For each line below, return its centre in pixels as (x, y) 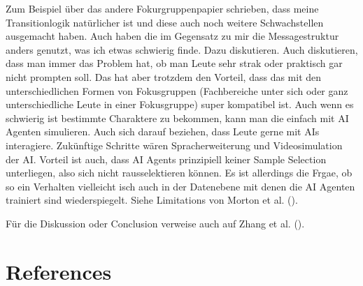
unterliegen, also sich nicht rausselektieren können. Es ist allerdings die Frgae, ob (179, 173)
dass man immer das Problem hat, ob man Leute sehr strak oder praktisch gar (174, 63)
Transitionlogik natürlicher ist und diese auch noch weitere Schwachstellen (165, 22)
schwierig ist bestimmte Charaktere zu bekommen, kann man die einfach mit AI (177, 118)
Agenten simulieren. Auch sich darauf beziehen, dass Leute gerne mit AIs (163, 131)
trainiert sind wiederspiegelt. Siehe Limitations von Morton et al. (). (152, 200)
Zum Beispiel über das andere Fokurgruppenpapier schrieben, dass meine (162, 8)
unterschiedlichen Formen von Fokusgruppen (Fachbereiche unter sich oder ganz (177, 90)
